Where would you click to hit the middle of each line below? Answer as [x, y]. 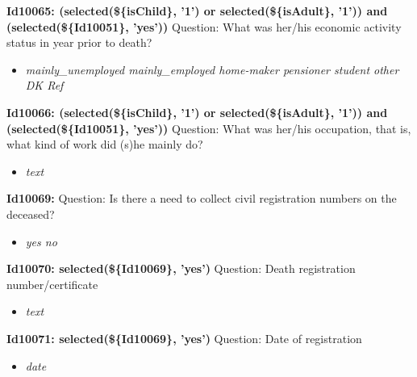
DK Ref [44, 85]
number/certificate [52, 284]
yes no [41, 241]
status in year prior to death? [79, 42]
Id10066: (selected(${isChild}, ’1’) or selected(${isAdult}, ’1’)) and [197, 112]
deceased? [31, 214]
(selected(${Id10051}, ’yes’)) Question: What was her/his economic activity [204, 26]
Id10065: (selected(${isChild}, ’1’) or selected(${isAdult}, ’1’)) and [197, 10]
